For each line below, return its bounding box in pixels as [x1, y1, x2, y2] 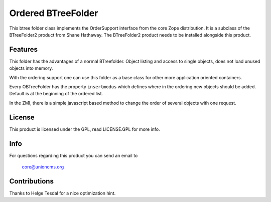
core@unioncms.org [22, 164, 64, 170]
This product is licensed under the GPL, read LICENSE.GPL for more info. [9, 126, 160, 132]
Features [9, 45, 38, 54]
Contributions [9, 177, 54, 185]
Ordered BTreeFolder [9, 8, 98, 19]
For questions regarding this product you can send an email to [9, 152, 138, 158]
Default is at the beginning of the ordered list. [9, 91, 103, 97]
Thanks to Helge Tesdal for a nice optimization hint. [9, 190, 116, 196]
